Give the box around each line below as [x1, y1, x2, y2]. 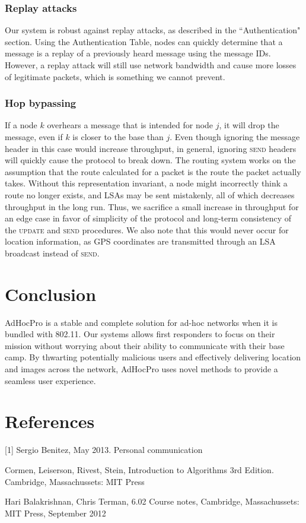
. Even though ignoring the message [170, 131, 300, 142]
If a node [5, 119, 37, 131]
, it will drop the [219, 119, 279, 131]
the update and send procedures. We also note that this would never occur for [5, 223, 289, 236]
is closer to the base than [72, 131, 164, 142]
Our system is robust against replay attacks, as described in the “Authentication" [5, 24, 301, 36]
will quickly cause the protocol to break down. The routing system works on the [5, 154, 296, 166]
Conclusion [5, 281, 97, 306]
